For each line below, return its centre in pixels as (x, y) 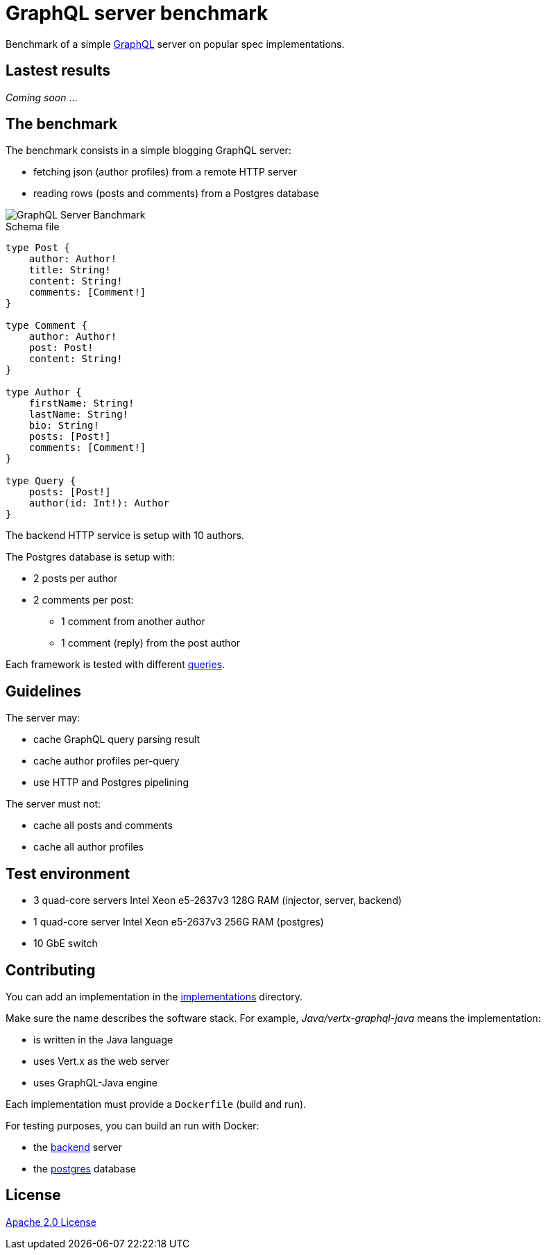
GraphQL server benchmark (137, 13)
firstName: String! (82, 403)
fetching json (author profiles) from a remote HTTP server (165, 172)
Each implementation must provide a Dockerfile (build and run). (156, 1104)
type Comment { (47, 326)
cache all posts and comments (103, 826)
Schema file (33, 227)
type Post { (38, 248)
